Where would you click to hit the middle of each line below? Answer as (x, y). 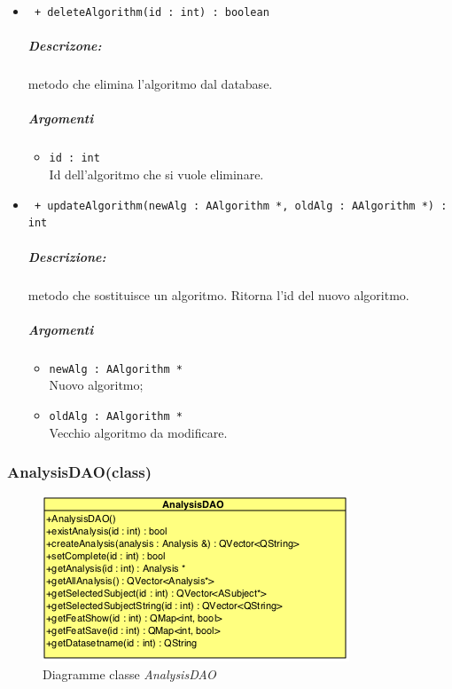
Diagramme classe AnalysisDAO (129, 673)
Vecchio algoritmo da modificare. (138, 432)
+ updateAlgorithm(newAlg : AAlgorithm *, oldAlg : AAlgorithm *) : (241, 206)
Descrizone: (65, 46)
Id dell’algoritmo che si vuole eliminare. (156, 174)
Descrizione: (67, 256)
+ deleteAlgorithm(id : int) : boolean (152, 12)
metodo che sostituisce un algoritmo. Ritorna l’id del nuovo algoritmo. (218, 294)
